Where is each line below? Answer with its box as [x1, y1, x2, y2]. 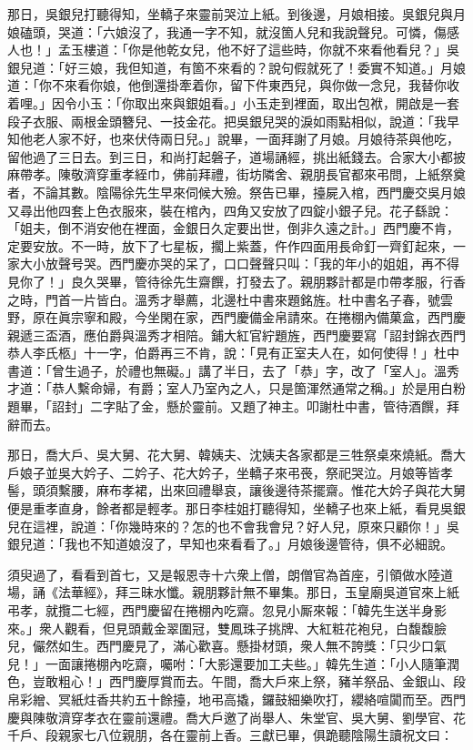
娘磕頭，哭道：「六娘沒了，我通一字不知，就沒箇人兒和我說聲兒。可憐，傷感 [7, 22, 459, 41]
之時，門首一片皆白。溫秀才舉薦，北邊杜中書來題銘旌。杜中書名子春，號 [7, 289, 440, 309]
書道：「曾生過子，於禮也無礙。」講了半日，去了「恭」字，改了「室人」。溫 [7, 360, 447, 380]
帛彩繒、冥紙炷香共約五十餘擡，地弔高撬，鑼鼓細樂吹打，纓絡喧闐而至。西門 [7, 689, 466, 708]
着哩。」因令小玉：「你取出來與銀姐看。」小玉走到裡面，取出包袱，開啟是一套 [7, 93, 459, 112]
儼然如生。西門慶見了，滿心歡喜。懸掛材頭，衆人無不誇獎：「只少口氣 [32, 636, 447, 655]
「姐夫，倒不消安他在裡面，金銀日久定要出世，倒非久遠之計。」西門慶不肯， [7, 218, 459, 238]
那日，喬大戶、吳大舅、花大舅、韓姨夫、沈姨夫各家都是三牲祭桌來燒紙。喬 [7, 445, 453, 464]
